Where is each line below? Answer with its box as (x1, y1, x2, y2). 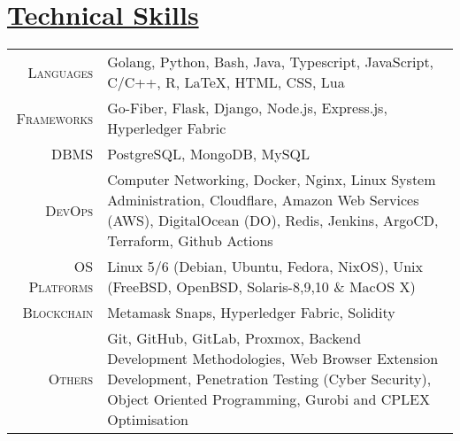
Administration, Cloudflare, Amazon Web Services (107, 190, 419, 211)
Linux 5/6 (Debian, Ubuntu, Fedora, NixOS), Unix (107, 256, 423, 277)
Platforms (28, 276, 94, 298)
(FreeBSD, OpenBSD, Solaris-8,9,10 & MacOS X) (107, 276, 416, 298)
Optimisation (107, 409, 188, 430)
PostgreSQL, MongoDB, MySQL (107, 143, 310, 165)
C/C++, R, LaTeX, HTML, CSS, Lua (107, 72, 345, 93)
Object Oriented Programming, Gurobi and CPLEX (107, 389, 430, 410)
